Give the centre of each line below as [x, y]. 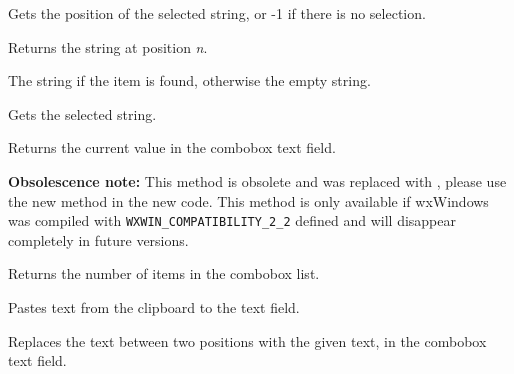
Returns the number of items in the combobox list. [164, 273]
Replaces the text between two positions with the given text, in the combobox [247, 340]
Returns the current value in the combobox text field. [172, 147]
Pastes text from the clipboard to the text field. [154, 307]
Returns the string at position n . [108, 46]
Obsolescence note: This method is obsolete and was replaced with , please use [257, 180]
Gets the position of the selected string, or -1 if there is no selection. [217, 13]
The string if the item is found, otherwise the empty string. [189, 80]
